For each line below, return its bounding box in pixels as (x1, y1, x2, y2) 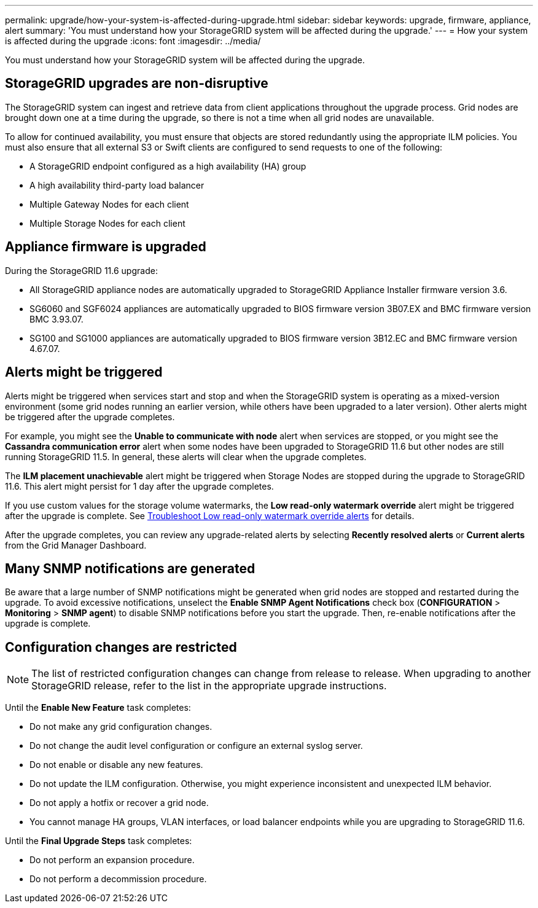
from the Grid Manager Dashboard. (5, 539, 147, 550)
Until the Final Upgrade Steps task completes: (5, 836, 192, 847)
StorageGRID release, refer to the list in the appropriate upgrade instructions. (31, 679, 387, 692)
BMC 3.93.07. (29, 313, 84, 324)
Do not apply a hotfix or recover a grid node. (29, 797, 209, 808)
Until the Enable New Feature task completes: (5, 702, 191, 713)
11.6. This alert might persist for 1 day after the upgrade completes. (5, 480, 274, 491)
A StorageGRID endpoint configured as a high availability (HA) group (29, 160, 306, 171)
